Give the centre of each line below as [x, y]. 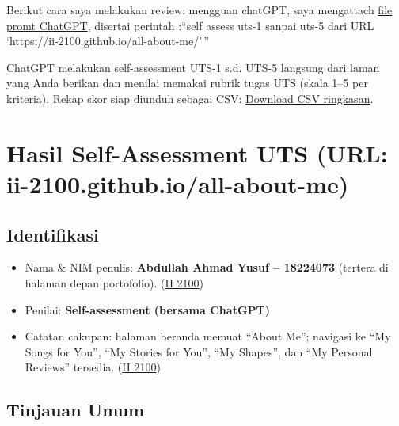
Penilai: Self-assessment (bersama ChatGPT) [148, 309]
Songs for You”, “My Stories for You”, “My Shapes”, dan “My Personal [199, 351]
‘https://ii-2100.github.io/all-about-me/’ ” [108, 41]
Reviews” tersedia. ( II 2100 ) [93, 367]
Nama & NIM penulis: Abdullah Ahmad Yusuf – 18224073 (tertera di [207, 267]
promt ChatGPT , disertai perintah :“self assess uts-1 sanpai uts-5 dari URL [190, 25]
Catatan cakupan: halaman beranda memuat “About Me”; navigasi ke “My [208, 336]
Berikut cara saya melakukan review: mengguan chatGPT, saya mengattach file [199, 10]
